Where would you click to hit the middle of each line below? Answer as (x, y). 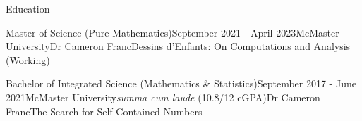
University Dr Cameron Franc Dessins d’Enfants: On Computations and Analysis (178, 46)
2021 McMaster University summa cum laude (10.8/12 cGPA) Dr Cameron (163, 97)
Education (28, 8)
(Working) (28, 59)
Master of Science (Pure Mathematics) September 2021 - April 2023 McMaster (173, 32)
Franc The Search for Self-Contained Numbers (104, 111)
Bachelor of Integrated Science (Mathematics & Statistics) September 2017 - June (181, 83)
